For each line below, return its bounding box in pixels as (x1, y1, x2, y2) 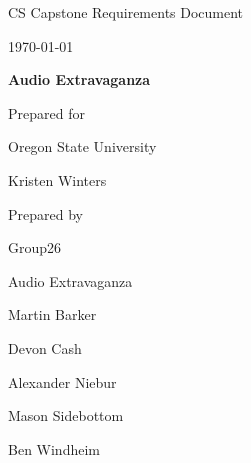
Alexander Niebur (8, 371, 117, 392)
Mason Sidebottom (8, 405, 124, 426)
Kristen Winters (8, 169, 107, 190)
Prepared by (8, 203, 83, 224)
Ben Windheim (8, 438, 100, 459)
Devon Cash (8, 337, 82, 358)
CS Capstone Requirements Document (8, 2, 244, 22)
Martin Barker (8, 304, 97, 325)
